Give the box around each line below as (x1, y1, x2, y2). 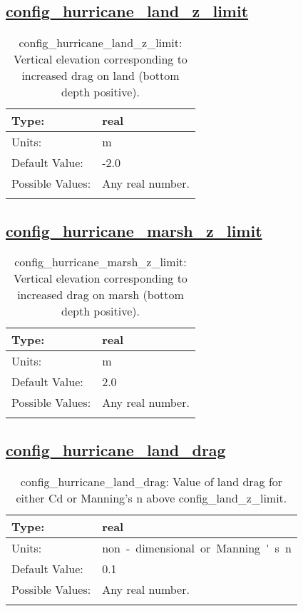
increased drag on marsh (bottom (17, 286, 184, 303)
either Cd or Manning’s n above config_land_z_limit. (16, 489, 287, 506)
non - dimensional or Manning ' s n (102, 539, 292, 556)
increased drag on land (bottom (21, 67, 180, 84)
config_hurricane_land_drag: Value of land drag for (20, 473, 283, 490)
